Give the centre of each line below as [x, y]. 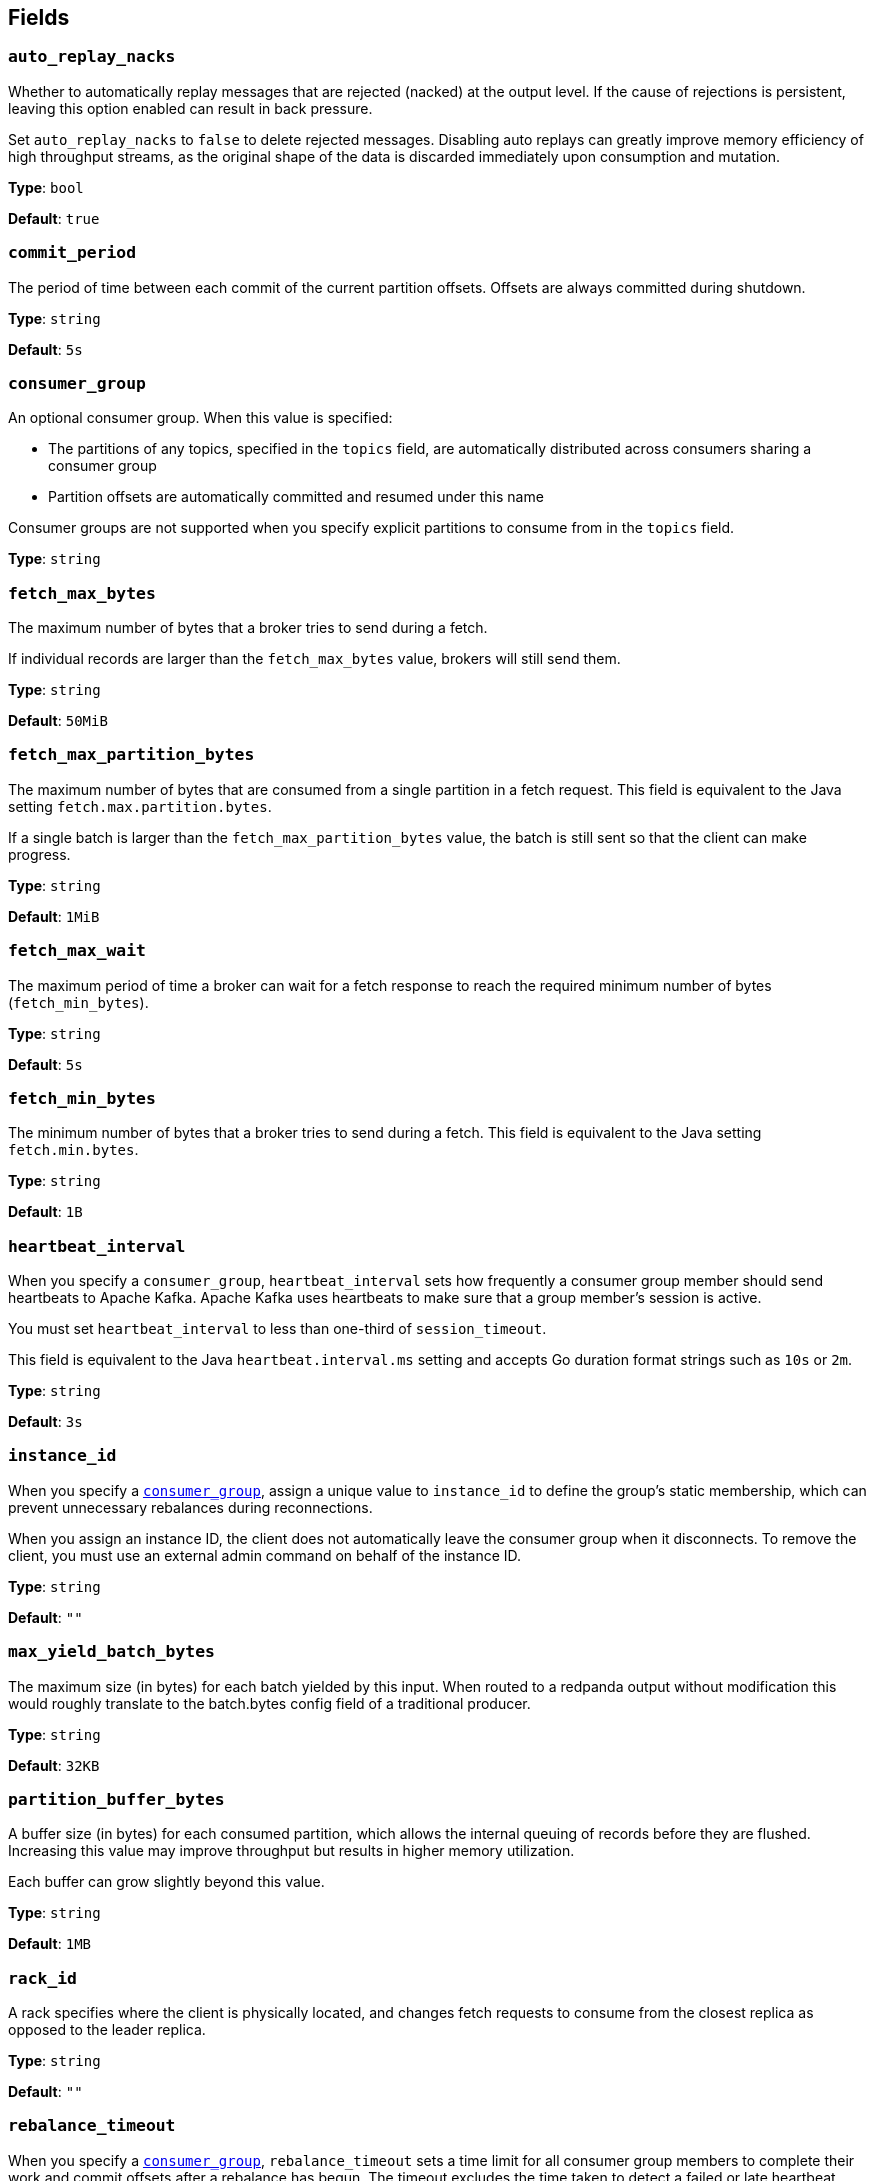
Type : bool [46, 187]
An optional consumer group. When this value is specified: [200, 418]
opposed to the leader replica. [107, 2030]
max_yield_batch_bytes [111, 1652]
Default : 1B [45, 1212]
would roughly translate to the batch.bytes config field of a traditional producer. [269, 1703]
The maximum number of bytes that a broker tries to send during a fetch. [248, 628]
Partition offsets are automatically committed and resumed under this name [296, 497]
